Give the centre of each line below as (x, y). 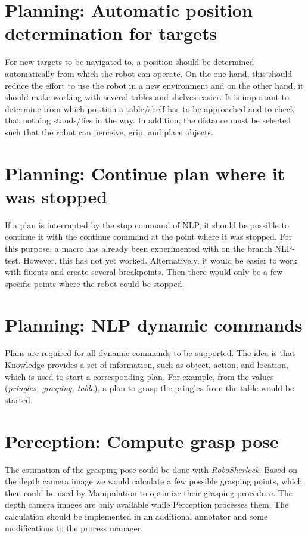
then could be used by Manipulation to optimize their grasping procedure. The (149, 492)
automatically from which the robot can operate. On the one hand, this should (149, 73)
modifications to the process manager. (74, 528)
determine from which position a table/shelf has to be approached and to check (150, 108)
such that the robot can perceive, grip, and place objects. (109, 132)
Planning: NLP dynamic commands (154, 324)
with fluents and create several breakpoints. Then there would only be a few (144, 272)
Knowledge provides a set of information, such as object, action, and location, (147, 365)
